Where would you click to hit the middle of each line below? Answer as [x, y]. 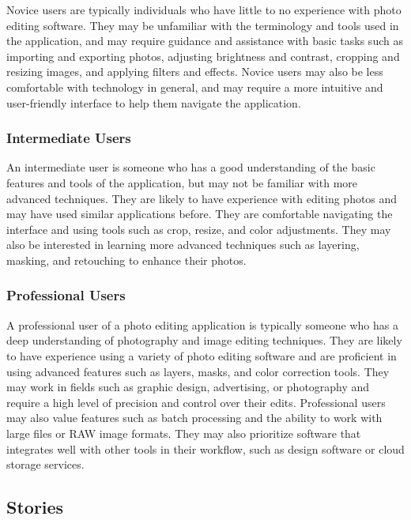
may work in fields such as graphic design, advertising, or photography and [188, 387]
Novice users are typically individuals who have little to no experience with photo [204, 9]
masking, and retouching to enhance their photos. [126, 260]
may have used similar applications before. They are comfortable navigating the [200, 214]
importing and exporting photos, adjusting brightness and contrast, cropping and [203, 56]
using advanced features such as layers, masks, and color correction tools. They [198, 371]
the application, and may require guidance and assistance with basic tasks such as [205, 41]
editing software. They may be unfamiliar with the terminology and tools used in [203, 25]
